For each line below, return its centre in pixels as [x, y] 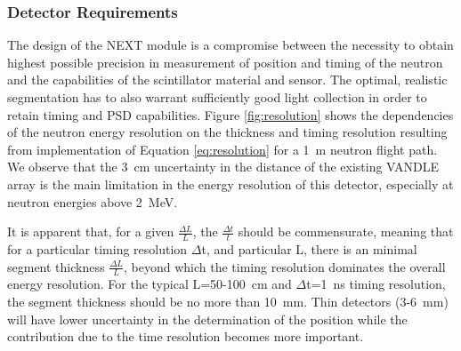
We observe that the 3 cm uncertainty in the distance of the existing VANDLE [223, 167]
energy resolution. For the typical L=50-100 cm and [150, 284]
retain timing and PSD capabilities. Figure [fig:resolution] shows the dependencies [230, 114]
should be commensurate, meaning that [346, 231]
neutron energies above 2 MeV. [93, 201]
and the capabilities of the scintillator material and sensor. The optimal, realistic [227, 80]
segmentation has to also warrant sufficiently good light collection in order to [217, 97]
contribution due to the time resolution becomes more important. [186, 336]
